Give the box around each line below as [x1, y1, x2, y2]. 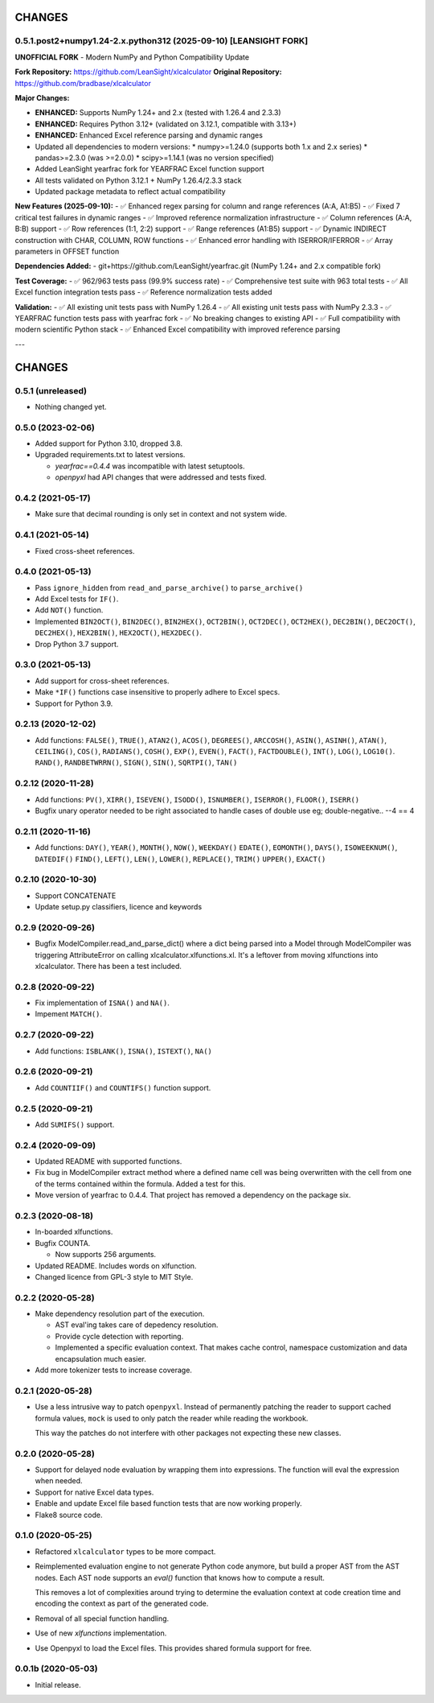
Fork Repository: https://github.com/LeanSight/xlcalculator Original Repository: [14, 67, 282, 76]
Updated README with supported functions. [35, 1157, 182, 1166]
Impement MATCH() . [35, 1009, 103, 1019]
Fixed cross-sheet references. [35, 546, 136, 555]
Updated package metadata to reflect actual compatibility [35, 187, 226, 196]
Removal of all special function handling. [35, 1614, 170, 1623]
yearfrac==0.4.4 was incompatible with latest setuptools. [55, 461, 245, 471]
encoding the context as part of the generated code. [35, 1598, 209, 1609]
